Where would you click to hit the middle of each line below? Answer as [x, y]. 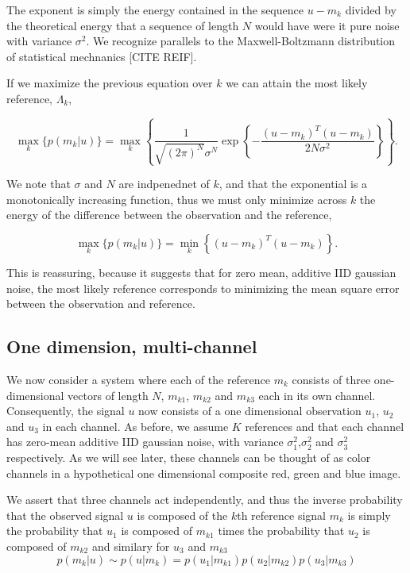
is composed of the [182, 515]
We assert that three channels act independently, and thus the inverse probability [205, 500]
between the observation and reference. [101, 304]
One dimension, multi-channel [132, 346]
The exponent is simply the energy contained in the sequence [155, 10]
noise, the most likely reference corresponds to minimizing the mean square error [203, 288]
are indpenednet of [164, 184]
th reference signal [281, 515]
